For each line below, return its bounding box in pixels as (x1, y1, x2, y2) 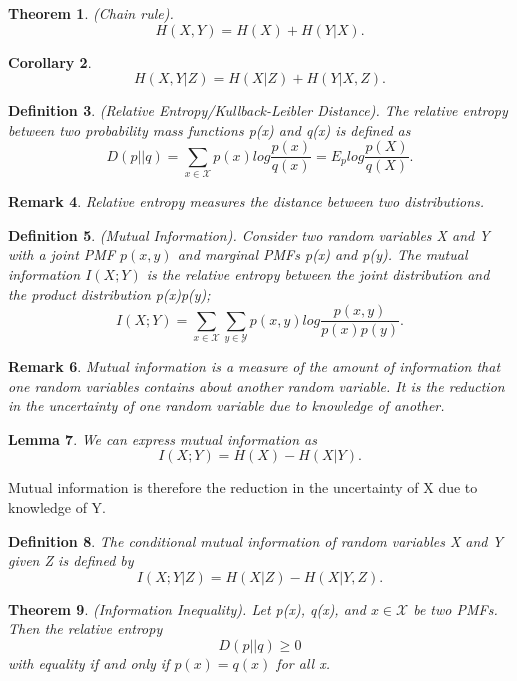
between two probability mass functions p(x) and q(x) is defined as (8, 119, 411, 140)
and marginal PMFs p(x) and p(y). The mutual (177, 244, 468, 265)
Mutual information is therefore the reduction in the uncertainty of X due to (8, 477, 478, 498)
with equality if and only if (8, 652, 170, 673)
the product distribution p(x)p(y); (8, 283, 211, 304)
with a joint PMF (8, 244, 116, 265)
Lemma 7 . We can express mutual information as (8, 428, 317, 449)
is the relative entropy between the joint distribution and (146, 263, 490, 284)
